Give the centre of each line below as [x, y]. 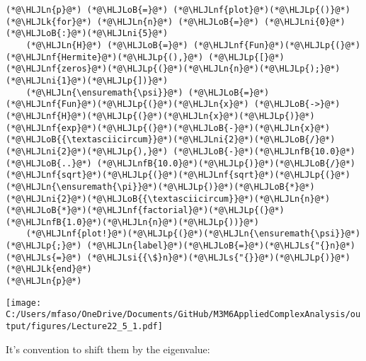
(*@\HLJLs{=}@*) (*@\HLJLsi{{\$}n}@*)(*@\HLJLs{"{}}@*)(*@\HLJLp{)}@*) [178, 257]
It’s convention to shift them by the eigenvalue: [108, 349]
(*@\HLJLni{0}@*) [305, 22]
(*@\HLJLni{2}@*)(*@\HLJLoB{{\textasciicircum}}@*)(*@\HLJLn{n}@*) [168, 199]
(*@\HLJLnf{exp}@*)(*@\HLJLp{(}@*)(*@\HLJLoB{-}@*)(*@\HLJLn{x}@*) [168, 128]
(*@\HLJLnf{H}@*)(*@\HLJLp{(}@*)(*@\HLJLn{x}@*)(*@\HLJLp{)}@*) [160, 116]
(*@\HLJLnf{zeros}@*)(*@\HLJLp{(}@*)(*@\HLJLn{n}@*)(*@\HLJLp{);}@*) [173, 69]
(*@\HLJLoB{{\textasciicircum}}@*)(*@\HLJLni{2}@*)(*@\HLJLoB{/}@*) [171, 140]
